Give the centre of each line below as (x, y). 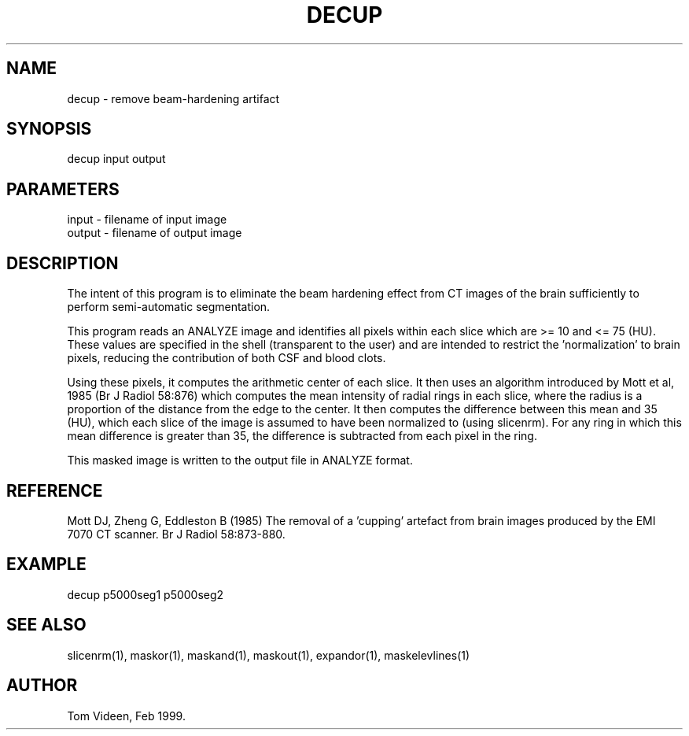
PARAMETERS (63, 189)
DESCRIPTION (63, 263)
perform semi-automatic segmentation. (169, 307)
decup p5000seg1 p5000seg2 (146, 594)
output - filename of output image (155, 233)
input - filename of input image (147, 220)
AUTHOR (42, 686)
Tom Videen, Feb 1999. (126, 716)
